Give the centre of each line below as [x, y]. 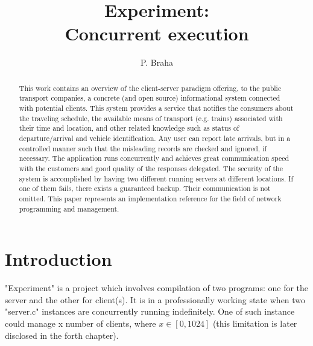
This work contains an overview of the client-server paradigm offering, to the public [150, 88]
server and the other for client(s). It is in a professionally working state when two [155, 299]
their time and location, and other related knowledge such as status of [129, 128]
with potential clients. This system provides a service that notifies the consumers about [156, 108]
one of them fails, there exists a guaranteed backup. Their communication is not [145, 188]
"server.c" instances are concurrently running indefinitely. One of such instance [150, 311]
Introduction [58, 259]
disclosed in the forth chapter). [62, 335]
